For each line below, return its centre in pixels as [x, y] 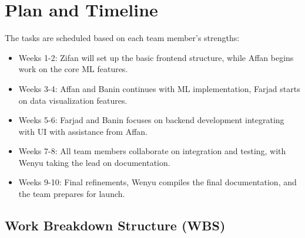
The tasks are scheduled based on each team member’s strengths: [122, 38]
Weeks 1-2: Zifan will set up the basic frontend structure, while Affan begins [156, 57]
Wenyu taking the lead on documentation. [94, 162]
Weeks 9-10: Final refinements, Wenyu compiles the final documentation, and [157, 182]
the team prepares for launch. [72, 194]
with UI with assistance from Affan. [83, 131]
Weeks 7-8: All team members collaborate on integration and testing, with [152, 151]
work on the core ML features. [73, 69]
